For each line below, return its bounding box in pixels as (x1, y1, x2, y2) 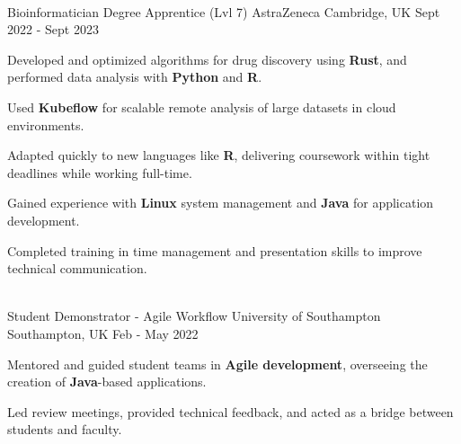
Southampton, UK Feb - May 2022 (7, 324, 199, 342)
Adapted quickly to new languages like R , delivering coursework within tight (7, 146, 430, 164)
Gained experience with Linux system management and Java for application (7, 193, 434, 212)
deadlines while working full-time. (7, 163, 192, 182)
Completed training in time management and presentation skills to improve (7, 241, 422, 260)
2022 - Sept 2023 (7, 20, 99, 39)
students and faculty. (7, 420, 122, 439)
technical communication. (7, 259, 147, 278)
